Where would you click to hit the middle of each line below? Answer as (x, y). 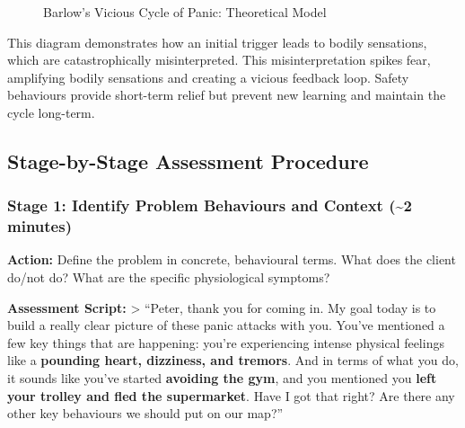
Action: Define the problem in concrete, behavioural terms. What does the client (232, 259)
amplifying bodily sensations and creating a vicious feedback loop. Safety (208, 77)
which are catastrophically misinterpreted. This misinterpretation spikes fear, (219, 60)
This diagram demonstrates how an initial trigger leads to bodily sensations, (217, 42)
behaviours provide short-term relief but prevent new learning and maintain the (227, 95)
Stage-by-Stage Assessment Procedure (188, 160)
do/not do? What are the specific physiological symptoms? (169, 277)
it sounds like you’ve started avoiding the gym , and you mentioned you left (222, 378)
